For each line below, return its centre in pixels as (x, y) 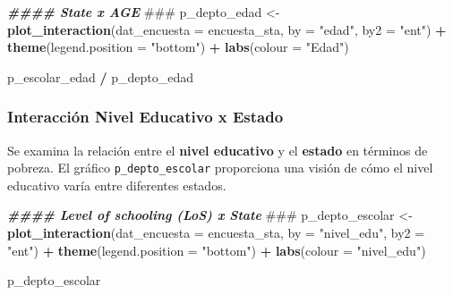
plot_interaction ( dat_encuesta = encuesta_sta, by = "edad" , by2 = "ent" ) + (227, 29)
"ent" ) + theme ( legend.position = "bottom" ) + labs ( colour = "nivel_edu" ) (217, 250)
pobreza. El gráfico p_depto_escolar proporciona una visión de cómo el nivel (220, 168)
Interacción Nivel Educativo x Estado (145, 117)
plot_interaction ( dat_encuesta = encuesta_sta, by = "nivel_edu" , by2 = (216, 233)
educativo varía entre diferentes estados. (117, 185)
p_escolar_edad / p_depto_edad (101, 76)
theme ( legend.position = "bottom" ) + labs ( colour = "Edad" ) (178, 47)
